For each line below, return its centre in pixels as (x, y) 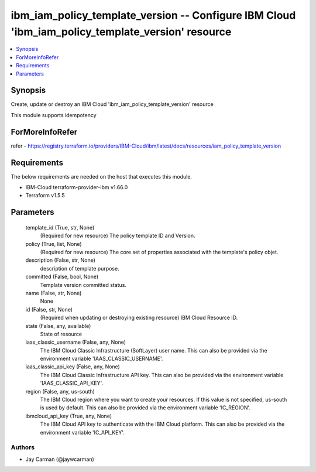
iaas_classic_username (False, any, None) (75, 342)
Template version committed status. (83, 285)
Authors (23, 447)
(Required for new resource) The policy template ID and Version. (118, 236)
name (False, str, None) (54, 293)
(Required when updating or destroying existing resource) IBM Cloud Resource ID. (139, 318)
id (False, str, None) (49, 309)
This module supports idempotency (54, 115)
